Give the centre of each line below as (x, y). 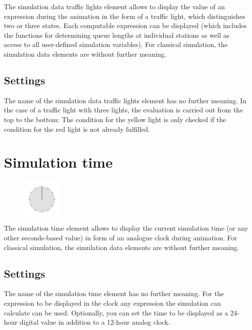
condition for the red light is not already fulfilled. (77, 129)
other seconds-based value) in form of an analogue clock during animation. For (121, 238)
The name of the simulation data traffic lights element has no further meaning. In (125, 100)
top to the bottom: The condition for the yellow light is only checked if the (115, 119)
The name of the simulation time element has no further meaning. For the (114, 293)
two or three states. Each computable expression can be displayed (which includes (126, 25)
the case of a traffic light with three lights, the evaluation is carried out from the (124, 110)
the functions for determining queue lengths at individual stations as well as (117, 35)
